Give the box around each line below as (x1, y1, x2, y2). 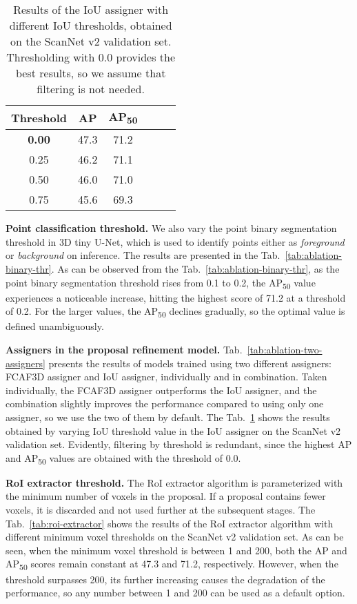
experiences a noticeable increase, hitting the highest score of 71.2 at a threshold (6, 290, 346, 304)
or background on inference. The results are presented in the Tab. (6, 248, 280, 262)
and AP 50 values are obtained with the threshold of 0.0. (6, 450, 241, 467)
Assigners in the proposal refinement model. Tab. (6, 342, 243, 356)
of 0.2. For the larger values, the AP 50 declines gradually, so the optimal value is (6, 304, 345, 320)
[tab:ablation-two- (247, 342, 323, 356)
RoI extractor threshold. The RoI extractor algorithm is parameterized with (6, 475, 343, 489)
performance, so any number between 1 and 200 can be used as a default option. (6, 585, 345, 600)
